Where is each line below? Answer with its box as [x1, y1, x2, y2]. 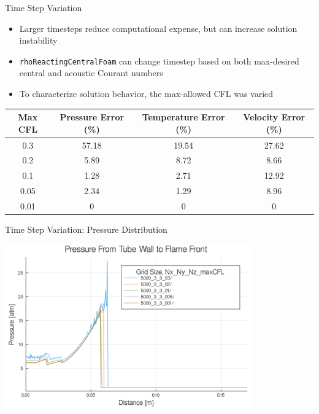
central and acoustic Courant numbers [19, 66, 163, 79]
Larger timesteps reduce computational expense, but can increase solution [19, 21, 298, 34]
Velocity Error [243, 111, 306, 123]
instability [19, 34, 58, 47]
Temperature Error [142, 111, 225, 123]
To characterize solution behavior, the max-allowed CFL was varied [19, 87, 274, 100]
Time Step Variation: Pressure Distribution [5, 223, 167, 236]
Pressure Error [60, 111, 125, 123]
